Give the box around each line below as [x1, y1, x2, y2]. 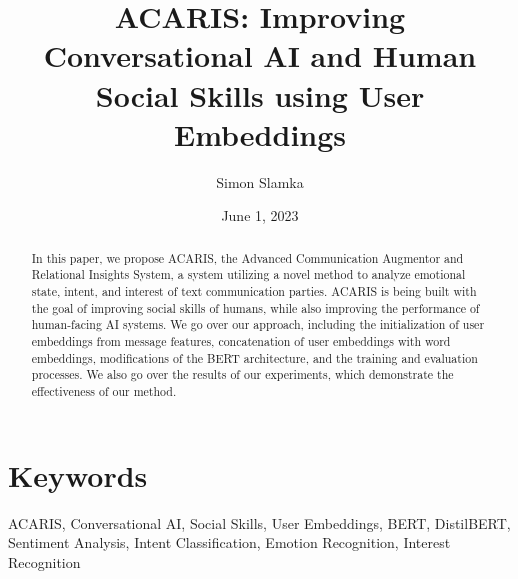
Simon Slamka [216, 171, 304, 192]
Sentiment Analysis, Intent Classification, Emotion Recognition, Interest [8, 532, 451, 553]
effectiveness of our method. [31, 382, 177, 399]
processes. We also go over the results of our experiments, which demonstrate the [31, 366, 454, 383]
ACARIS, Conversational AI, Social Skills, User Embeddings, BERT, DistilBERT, [8, 512, 511, 533]
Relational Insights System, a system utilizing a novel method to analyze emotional [31, 266, 466, 283]
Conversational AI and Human [43, 35, 477, 76]
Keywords [8, 454, 148, 495]
